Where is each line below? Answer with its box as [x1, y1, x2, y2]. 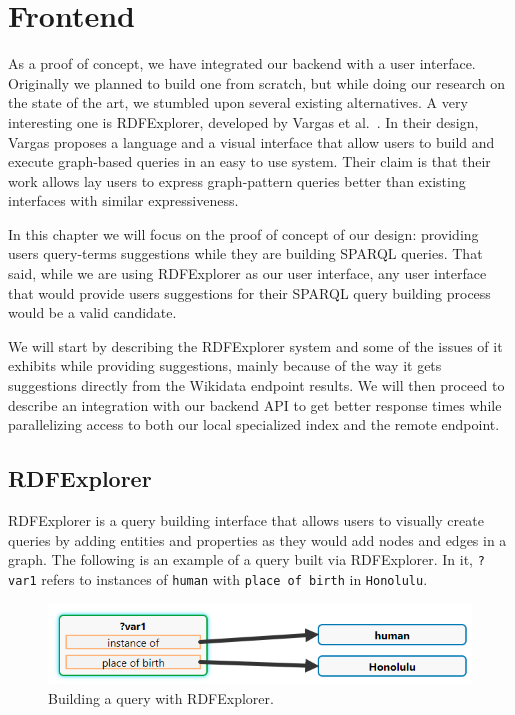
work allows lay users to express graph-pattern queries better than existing [8, 170, 466, 191]
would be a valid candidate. [8, 302, 177, 323]
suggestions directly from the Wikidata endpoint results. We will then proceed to [8, 375, 505, 396]
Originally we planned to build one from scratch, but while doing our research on [8, 72, 506, 93]
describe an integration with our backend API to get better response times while [8, 394, 502, 415]
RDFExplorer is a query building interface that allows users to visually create [8, 510, 484, 531]
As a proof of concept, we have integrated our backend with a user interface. [8, 53, 476, 74]
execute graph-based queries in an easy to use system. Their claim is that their [8, 151, 491, 172]
